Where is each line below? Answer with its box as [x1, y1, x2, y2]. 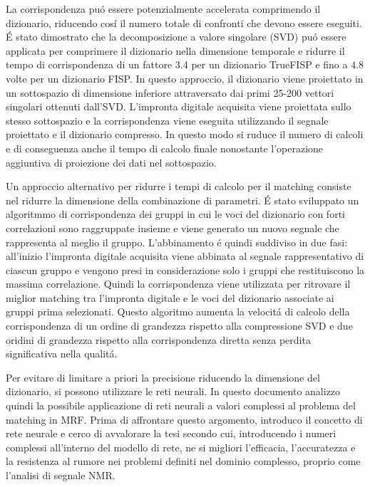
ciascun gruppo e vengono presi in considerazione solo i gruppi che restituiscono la [6, 262, 365, 277]
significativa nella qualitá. [6, 346, 118, 361]
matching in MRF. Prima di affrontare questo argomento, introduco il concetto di [6, 412, 363, 426]
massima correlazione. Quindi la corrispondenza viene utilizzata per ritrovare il [6, 276, 351, 291]
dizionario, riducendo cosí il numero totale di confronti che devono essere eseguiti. [6, 15, 362, 30]
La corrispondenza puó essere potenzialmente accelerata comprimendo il [6, 1, 321, 16]
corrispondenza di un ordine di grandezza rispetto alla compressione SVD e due [6, 318, 353, 333]
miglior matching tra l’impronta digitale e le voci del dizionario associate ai [6, 290, 334, 305]
